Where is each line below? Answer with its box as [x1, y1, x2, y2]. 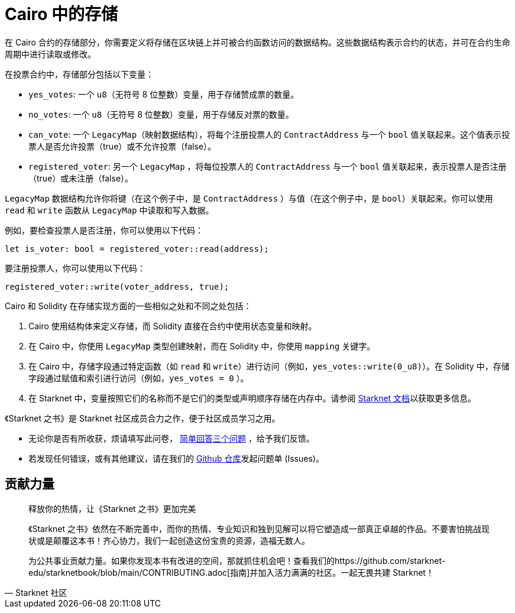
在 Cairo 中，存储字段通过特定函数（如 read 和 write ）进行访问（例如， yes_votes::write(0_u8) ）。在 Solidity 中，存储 [28, 361, 510, 371]
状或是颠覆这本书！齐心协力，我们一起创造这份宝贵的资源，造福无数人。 [28, 535, 310, 546]
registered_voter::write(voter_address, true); [5, 281, 229, 291]
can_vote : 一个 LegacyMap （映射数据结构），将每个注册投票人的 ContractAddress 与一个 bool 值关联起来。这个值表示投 [28, 129, 510, 140]
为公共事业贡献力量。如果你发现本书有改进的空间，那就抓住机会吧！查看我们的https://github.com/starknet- [28, 555, 446, 566]
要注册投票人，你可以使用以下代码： [5, 262, 145, 273]
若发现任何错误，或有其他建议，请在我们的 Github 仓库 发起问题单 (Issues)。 [28, 453, 324, 463]
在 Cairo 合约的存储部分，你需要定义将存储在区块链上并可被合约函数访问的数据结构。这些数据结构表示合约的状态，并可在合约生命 [5, 37, 510, 47]
